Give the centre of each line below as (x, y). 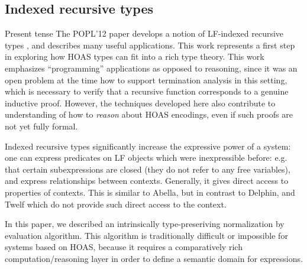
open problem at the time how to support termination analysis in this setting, (146, 80)
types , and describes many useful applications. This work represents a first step (150, 45)
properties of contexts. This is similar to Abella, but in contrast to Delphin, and (150, 192)
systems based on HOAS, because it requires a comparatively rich (124, 247)
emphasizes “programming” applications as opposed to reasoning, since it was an (151, 68)
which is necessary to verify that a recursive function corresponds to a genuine (147, 91)
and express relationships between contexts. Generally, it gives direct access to (147, 181)
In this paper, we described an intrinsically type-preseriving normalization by (145, 224)
